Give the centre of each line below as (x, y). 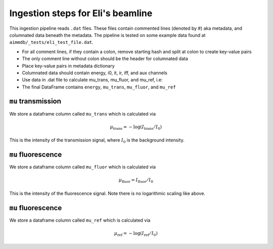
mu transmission (35, 101)
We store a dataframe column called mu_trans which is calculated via (83, 114)
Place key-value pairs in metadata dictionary (68, 66)
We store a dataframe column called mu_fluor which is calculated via (83, 167)
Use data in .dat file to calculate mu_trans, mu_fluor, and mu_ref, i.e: (92, 80)
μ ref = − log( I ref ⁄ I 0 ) (136, 234)
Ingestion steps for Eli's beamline (81, 13)
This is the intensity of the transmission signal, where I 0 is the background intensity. (97, 141)
